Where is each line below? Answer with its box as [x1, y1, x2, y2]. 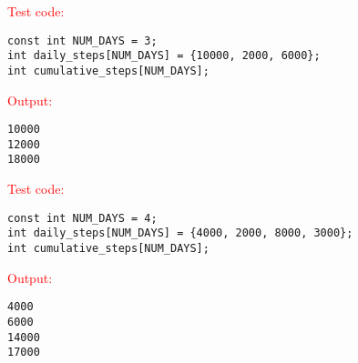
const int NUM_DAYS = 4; [7, 211, 158, 225]
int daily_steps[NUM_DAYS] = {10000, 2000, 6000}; [7, 49, 321, 63]
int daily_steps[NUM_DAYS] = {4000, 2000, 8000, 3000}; [7, 227, 353, 240]
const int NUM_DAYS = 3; [7, 34, 158, 47]
